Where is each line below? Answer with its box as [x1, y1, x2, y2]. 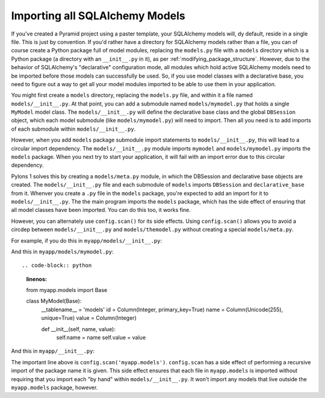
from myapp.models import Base [26, 287, 108, 294]
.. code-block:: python [22, 262, 92, 269]
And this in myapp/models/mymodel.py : [11, 247, 114, 255]
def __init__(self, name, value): [41, 325, 116, 332]
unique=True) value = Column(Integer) [41, 314, 137, 322]
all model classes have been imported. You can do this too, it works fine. [11, 207, 191, 214]
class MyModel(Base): [26, 297, 82, 305]
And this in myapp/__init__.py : [11, 347, 94, 355]
